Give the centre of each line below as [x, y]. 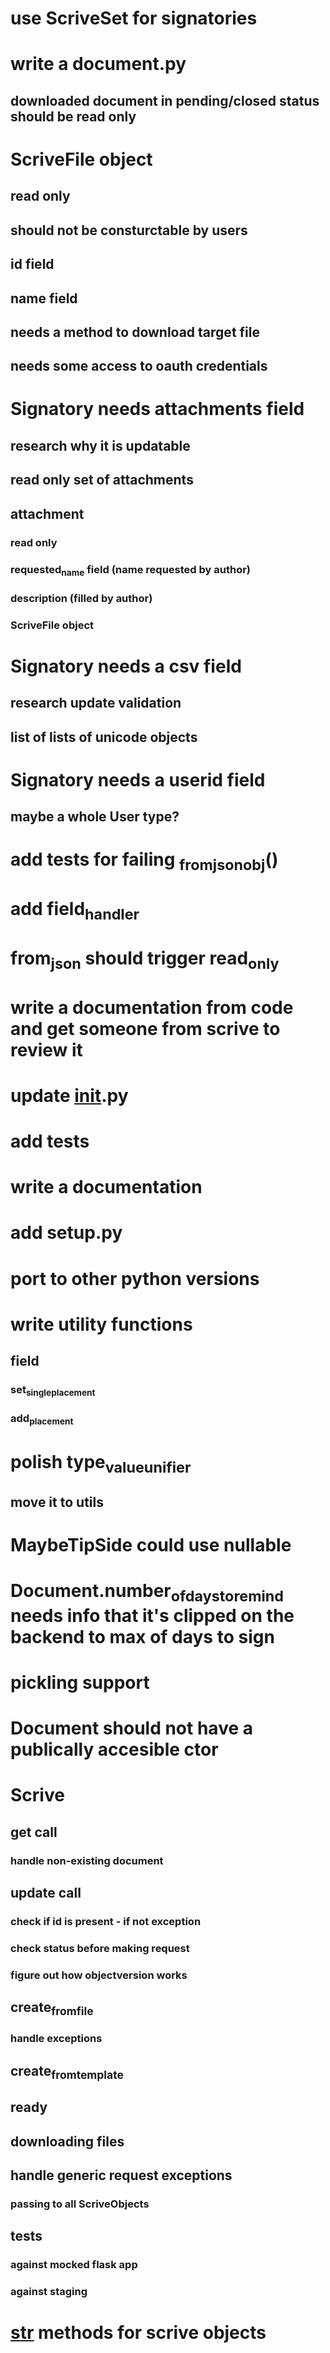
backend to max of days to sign [142, 1636]
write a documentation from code [152, 1007]
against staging [49, 2292]
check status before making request [100, 1948]
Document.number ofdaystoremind [147, 1593]
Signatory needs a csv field [126, 666]
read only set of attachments [102, 480]
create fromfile [52, 2009]
